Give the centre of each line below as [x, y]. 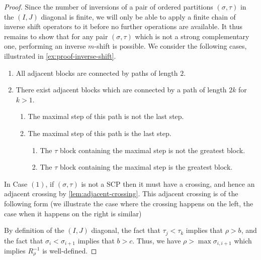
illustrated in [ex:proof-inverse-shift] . [60, 55]
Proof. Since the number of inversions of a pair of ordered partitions [109, 7]
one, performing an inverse [45, 46]
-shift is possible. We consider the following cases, [170, 46]
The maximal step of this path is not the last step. [106, 116]
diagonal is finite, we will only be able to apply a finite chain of [138, 16]
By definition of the [34, 230]
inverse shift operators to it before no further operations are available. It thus [123, 26]
